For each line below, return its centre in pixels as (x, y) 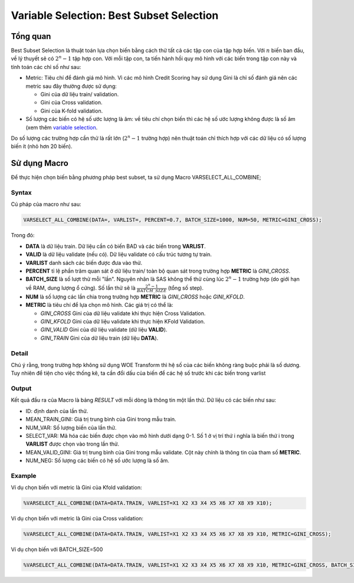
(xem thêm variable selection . (62, 127)
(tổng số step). (186, 288)
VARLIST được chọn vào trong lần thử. (72, 444)
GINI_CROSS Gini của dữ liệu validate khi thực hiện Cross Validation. (123, 313)
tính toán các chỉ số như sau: (46, 67)
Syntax (21, 193)
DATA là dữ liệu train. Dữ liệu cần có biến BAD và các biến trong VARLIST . (116, 246)
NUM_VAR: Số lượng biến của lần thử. (71, 427)
